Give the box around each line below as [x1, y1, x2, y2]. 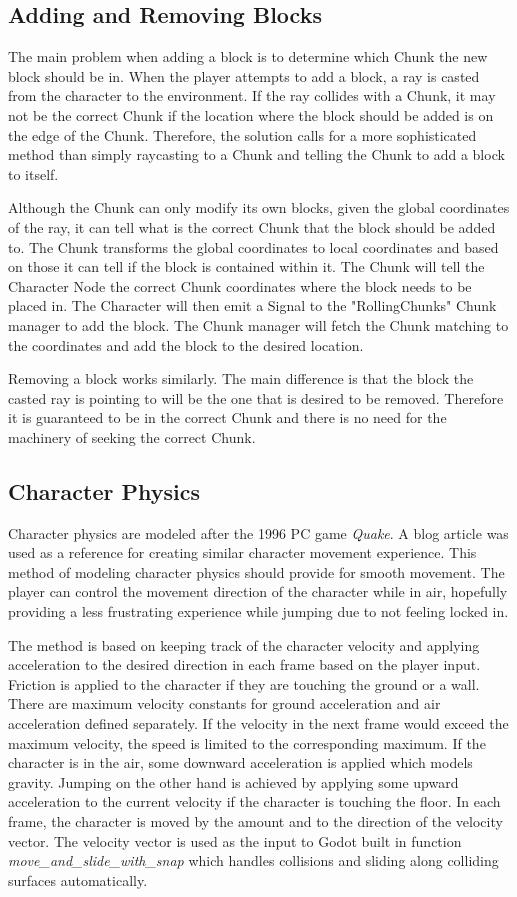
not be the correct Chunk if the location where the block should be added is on [8, 104, 494, 125]
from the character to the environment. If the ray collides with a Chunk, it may [8, 85, 496, 106]
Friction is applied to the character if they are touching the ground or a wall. [8, 673, 480, 694]
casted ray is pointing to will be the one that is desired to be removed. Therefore [8, 387, 504, 408]
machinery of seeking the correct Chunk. [8, 426, 256, 447]
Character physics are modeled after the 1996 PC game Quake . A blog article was [8, 522, 509, 543]
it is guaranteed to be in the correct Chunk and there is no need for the [8, 407, 447, 428]
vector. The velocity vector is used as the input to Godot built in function [8, 830, 462, 851]
